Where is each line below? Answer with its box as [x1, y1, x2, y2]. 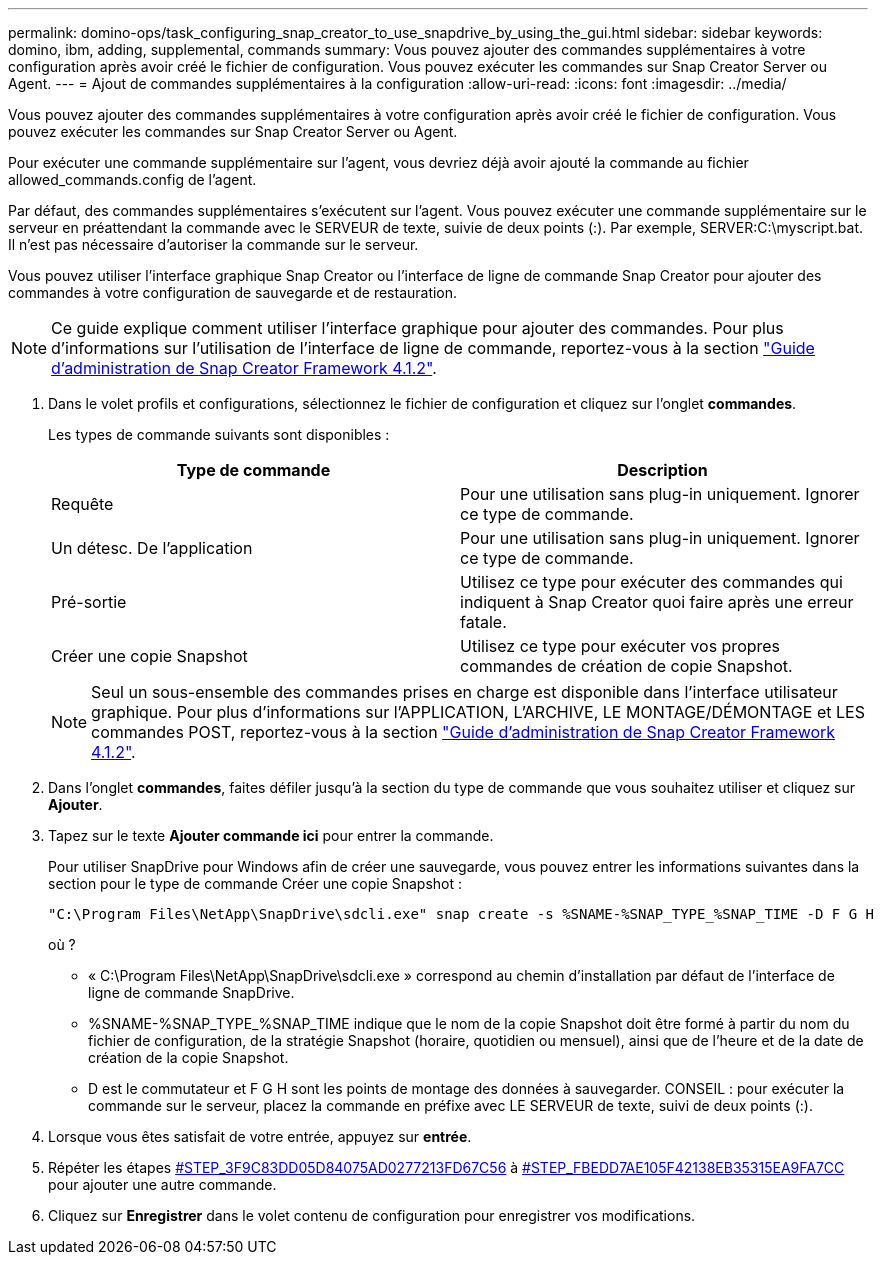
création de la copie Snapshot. [88, 1049, 289, 1066]
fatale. [460, 612, 507, 632]
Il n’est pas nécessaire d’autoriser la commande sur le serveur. [8, 236, 419, 253]
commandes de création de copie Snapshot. [460, 656, 793, 676]
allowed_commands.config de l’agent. [8, 171, 257, 188]
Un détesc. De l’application [51, 538, 253, 558]
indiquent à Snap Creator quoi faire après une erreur [460, 592, 854, 612]
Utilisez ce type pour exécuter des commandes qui [460, 572, 843, 592]
